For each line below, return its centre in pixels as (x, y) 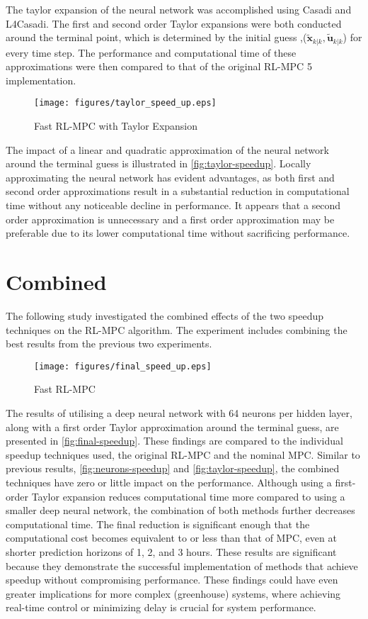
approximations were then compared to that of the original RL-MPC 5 (159, 66)
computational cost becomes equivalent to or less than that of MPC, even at (171, 538)
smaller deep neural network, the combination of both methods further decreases (180, 510)
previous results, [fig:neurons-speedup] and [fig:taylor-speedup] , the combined (173, 468)
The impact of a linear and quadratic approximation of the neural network (167, 149)
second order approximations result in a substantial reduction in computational (178, 191)
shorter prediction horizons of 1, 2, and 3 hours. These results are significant (171, 551)
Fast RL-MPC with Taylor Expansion (116, 126)
